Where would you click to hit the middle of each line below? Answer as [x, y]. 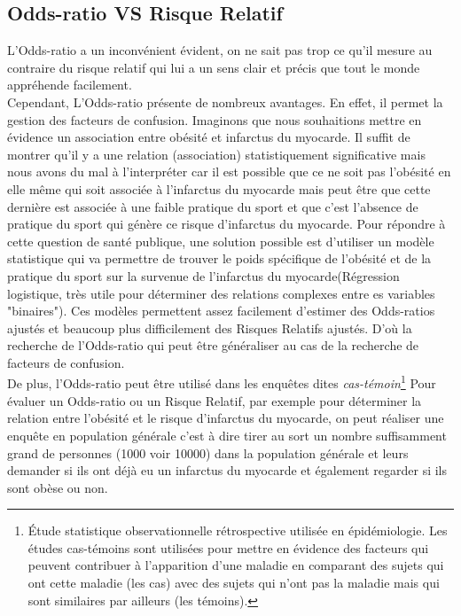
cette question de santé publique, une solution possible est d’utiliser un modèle [221, 241]
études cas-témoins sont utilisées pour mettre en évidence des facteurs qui [228, 547]
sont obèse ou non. [58, 487]
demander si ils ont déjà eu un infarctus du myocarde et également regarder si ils [227, 470]
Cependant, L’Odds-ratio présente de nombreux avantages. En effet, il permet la [225, 101]
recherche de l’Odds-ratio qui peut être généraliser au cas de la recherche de [213, 345]
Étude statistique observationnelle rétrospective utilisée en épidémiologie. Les [238, 530]
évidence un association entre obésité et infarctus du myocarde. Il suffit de [209, 137]
